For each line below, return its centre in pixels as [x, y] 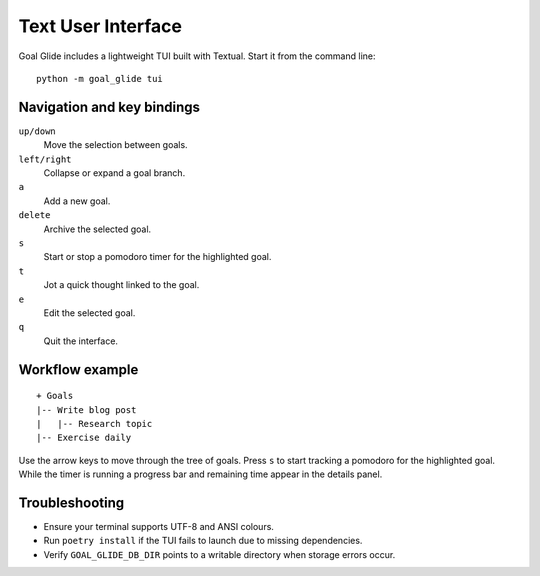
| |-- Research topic [94, 423]
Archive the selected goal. [97, 229]
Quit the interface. [81, 341]
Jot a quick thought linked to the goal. [121, 285]
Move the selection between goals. [116, 145]
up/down [37, 131]
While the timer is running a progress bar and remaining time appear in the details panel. [200, 474]
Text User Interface [100, 26]
